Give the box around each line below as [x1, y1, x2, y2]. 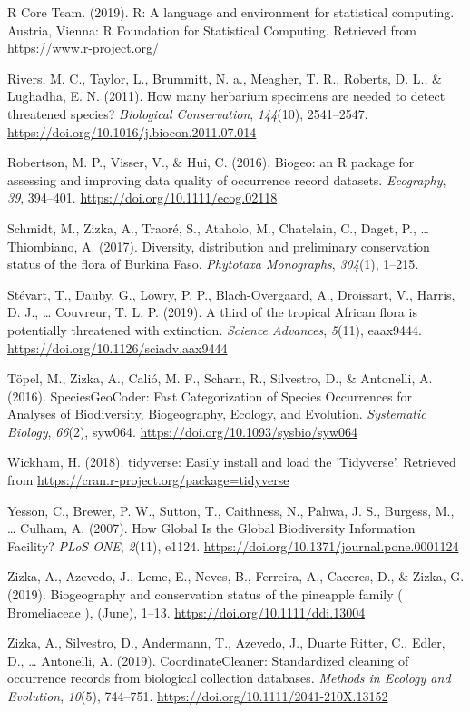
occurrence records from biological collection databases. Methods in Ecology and [7, 668, 451, 687]
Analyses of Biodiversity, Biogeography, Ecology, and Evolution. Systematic [7, 404, 426, 423]
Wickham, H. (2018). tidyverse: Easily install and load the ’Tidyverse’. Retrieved [7, 452, 456, 471]
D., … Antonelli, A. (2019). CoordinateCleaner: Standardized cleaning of [7, 650, 409, 669]
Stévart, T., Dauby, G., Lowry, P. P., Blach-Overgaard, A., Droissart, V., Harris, [7, 284, 455, 303]
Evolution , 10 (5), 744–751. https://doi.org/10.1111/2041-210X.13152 [7, 687, 388, 705]
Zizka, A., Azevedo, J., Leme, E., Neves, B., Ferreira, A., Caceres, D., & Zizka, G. [7, 567, 465, 586]
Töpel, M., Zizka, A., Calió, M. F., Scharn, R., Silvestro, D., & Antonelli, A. [7, 369, 433, 388]
